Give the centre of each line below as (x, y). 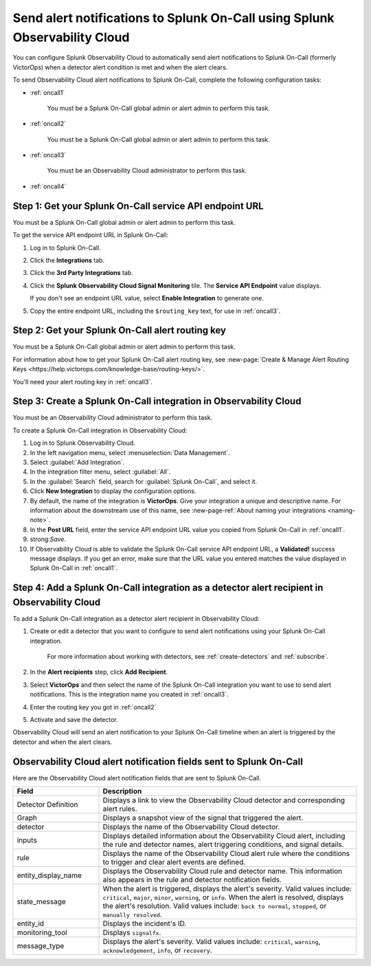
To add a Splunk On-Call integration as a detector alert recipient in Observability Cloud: (136, 618)
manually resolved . (133, 914)
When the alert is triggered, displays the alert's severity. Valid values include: (227, 889)
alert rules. (120, 809)
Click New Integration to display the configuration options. (113, 491)
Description (122, 791)
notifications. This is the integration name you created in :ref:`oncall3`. (129, 694)
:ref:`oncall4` (48, 186)
